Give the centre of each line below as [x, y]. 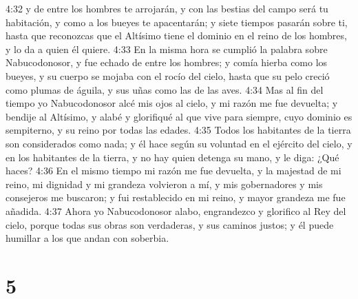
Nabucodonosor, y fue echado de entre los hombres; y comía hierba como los [167, 62]
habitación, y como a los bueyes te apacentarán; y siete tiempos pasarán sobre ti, [177, 22]
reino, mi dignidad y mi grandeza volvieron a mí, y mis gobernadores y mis [164, 184]
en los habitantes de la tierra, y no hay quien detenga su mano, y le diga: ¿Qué [172, 157]
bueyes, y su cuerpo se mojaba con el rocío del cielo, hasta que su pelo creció [168, 75]
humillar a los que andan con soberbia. [87, 238]
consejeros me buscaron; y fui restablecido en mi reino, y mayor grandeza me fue [176, 197]
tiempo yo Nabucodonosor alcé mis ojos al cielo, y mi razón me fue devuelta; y [172, 103]
